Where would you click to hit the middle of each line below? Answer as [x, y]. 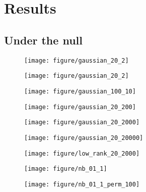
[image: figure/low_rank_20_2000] [82, 153]
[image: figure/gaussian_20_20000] [84, 138]
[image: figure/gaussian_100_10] [80, 91]
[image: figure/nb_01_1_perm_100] [82, 184]
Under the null [43, 40]
